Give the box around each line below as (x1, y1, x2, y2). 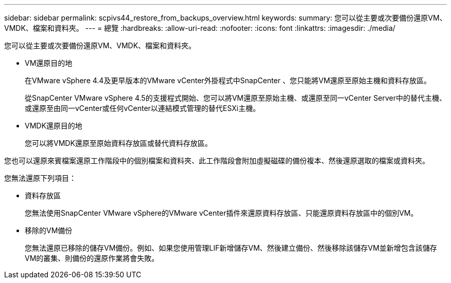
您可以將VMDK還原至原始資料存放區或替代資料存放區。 (25, 139, 212, 147)
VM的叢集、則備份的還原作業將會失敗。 (25, 254, 159, 262)
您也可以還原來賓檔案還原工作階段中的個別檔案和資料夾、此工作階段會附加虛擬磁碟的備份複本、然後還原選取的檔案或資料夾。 (4, 156, 429, 165)
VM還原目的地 (25, 59, 73, 67)
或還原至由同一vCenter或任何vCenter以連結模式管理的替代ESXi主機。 (25, 104, 261, 112)
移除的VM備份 (25, 226, 73, 235)
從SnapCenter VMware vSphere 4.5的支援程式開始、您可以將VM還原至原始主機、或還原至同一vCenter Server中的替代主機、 (25, 93, 446, 102)
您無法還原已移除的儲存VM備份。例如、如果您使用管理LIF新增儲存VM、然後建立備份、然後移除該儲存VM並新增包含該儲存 (25, 243, 437, 252)
